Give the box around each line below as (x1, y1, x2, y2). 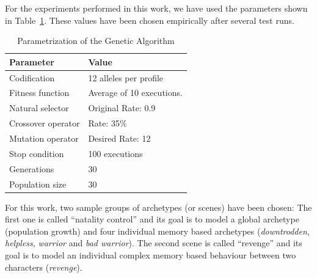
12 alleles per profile (88, 71, 164, 84)
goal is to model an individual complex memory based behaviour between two (5, 249, 296, 261)
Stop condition (9, 147, 64, 159)
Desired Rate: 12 (88, 132, 151, 144)
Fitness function (9, 86, 70, 99)
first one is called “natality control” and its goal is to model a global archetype (5, 213, 299, 225)
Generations (9, 162, 54, 175)
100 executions (88, 147, 143, 159)
